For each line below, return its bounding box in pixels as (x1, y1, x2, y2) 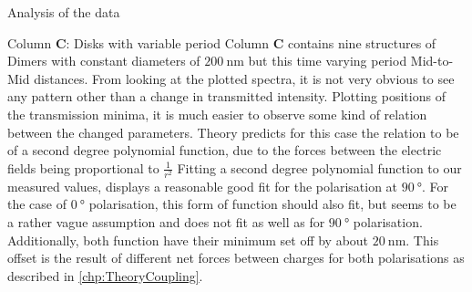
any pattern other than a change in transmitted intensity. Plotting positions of (7, 87, 446, 106)
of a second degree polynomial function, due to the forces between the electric (7, 141, 442, 160)
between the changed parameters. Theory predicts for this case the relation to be (7, 122, 459, 141)
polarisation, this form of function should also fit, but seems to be (88, 194, 457, 214)
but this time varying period (248, 51, 407, 70)
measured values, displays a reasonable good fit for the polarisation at (7, 176, 398, 195)
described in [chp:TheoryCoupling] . (7, 266, 203, 285)
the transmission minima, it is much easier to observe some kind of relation (7, 104, 427, 123)
